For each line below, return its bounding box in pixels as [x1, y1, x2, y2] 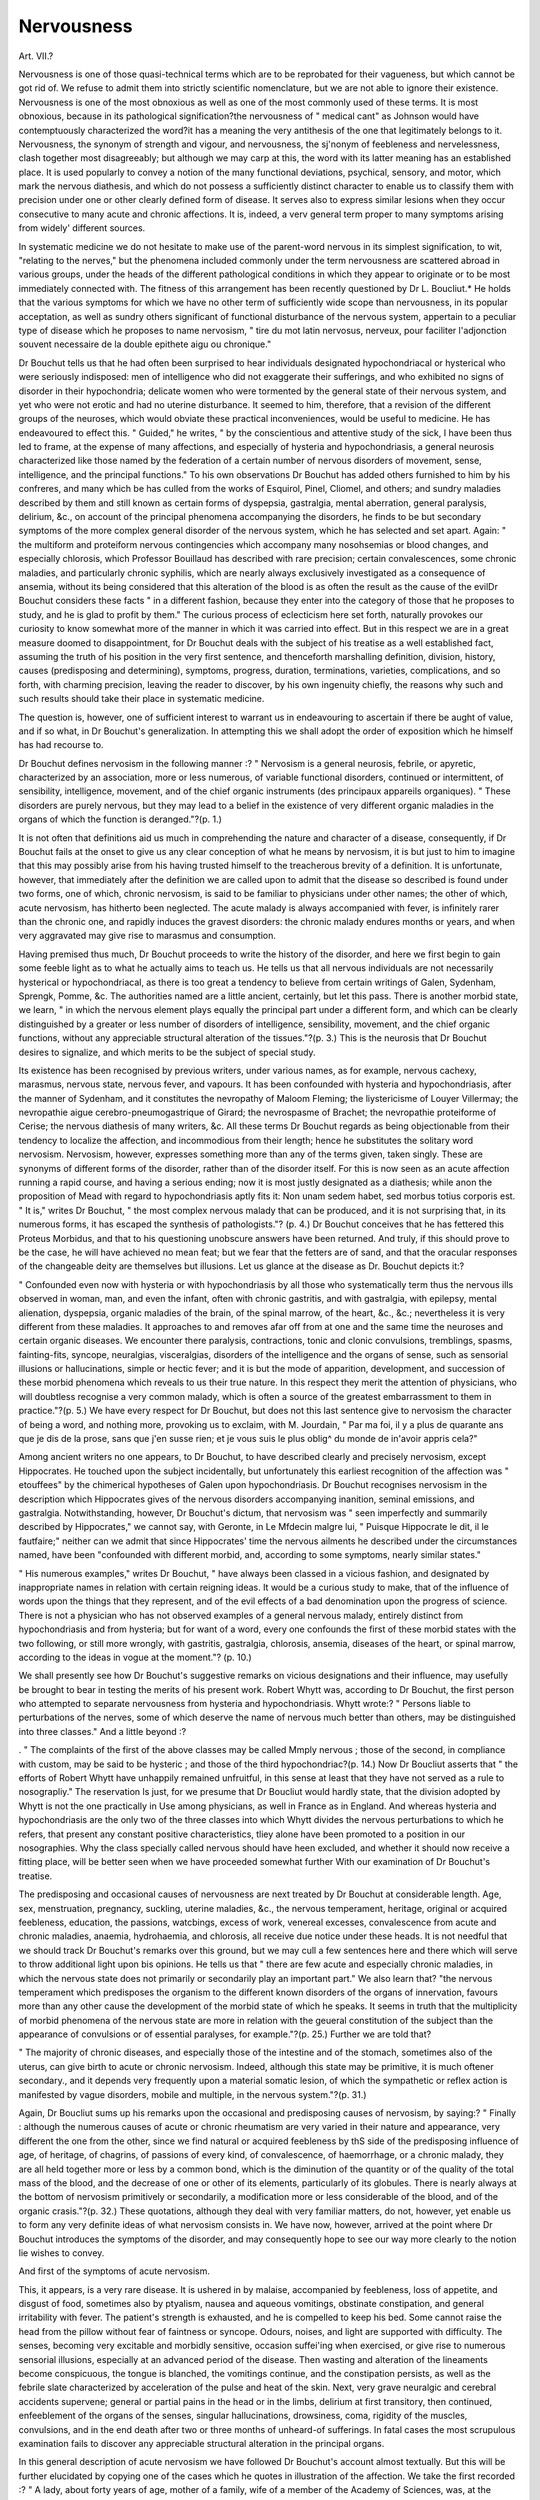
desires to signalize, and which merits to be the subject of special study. [18, 1046, 316, 1058]
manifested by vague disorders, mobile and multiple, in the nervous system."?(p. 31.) [18, 2088, 367, 2100]
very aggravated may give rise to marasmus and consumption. [18, 930, 277, 942]
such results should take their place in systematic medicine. [18, 693, 265, 705]
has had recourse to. [18, 739, 104, 751]
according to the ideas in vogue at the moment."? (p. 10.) [18, 1651, 252, 1663]
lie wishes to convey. [18, 2246, 105, 2259]
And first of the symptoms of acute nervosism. [18, 2265, 210, 2277]
